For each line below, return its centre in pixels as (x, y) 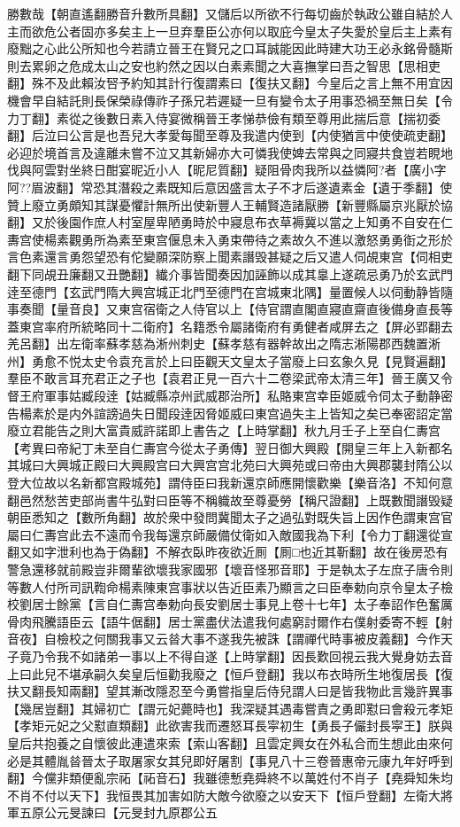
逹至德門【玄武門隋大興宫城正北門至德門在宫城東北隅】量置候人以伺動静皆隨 (230, 291)
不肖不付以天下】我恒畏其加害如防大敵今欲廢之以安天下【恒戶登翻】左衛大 (224, 795)
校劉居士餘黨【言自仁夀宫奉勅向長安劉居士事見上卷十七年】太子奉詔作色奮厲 (230, 604)
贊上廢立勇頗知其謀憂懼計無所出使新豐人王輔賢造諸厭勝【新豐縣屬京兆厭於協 (230, 204)
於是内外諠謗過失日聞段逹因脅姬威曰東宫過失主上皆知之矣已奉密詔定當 (248, 413)
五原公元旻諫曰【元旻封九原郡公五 (118, 812)
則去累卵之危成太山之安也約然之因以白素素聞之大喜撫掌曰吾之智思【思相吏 (224, 65)
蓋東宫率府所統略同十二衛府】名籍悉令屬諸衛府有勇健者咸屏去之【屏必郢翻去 (230, 326)
